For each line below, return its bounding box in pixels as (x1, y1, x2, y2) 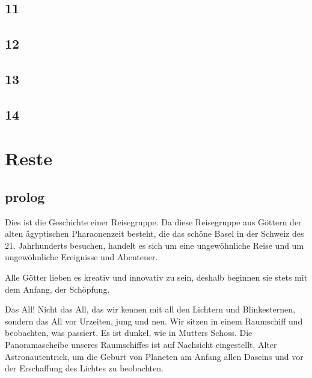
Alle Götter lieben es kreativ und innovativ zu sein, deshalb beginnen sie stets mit (5, 271, 308, 284)
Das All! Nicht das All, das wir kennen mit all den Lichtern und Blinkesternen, (5, 303, 295, 316)
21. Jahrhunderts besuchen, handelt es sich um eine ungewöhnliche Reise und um (5, 239, 304, 251)
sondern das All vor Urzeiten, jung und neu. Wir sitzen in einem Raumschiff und (5, 314, 303, 327)
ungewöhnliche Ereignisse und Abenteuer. (5, 251, 158, 263)
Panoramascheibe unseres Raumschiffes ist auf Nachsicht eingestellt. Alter (5, 338, 277, 351)
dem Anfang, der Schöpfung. (5, 282, 110, 295)
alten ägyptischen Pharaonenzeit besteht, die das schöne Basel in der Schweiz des (5, 227, 304, 240)
